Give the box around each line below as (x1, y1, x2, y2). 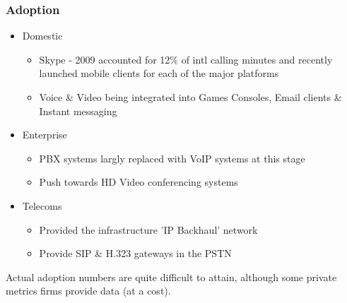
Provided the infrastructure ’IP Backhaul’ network (39, 222, 258, 237)
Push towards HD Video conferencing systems (39, 174, 238, 189)
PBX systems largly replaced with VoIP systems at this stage (39, 150, 305, 165)
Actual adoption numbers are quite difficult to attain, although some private (6, 269, 337, 284)
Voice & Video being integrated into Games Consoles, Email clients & (39, 90, 342, 104)
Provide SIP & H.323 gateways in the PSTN (39, 246, 232, 261)
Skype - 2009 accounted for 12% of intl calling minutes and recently (39, 52, 333, 66)
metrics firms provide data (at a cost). (6, 283, 171, 298)
